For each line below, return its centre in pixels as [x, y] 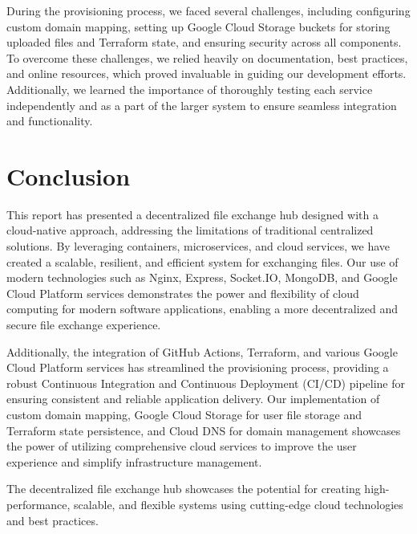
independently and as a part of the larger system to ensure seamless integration [202, 105]
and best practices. [53, 520]
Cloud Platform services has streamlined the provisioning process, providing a [198, 367]
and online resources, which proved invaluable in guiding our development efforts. [206, 73]
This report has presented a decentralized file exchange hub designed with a [193, 214]
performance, [38, 504]
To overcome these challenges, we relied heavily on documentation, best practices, [207, 57]
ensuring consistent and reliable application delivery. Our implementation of [193, 399]
